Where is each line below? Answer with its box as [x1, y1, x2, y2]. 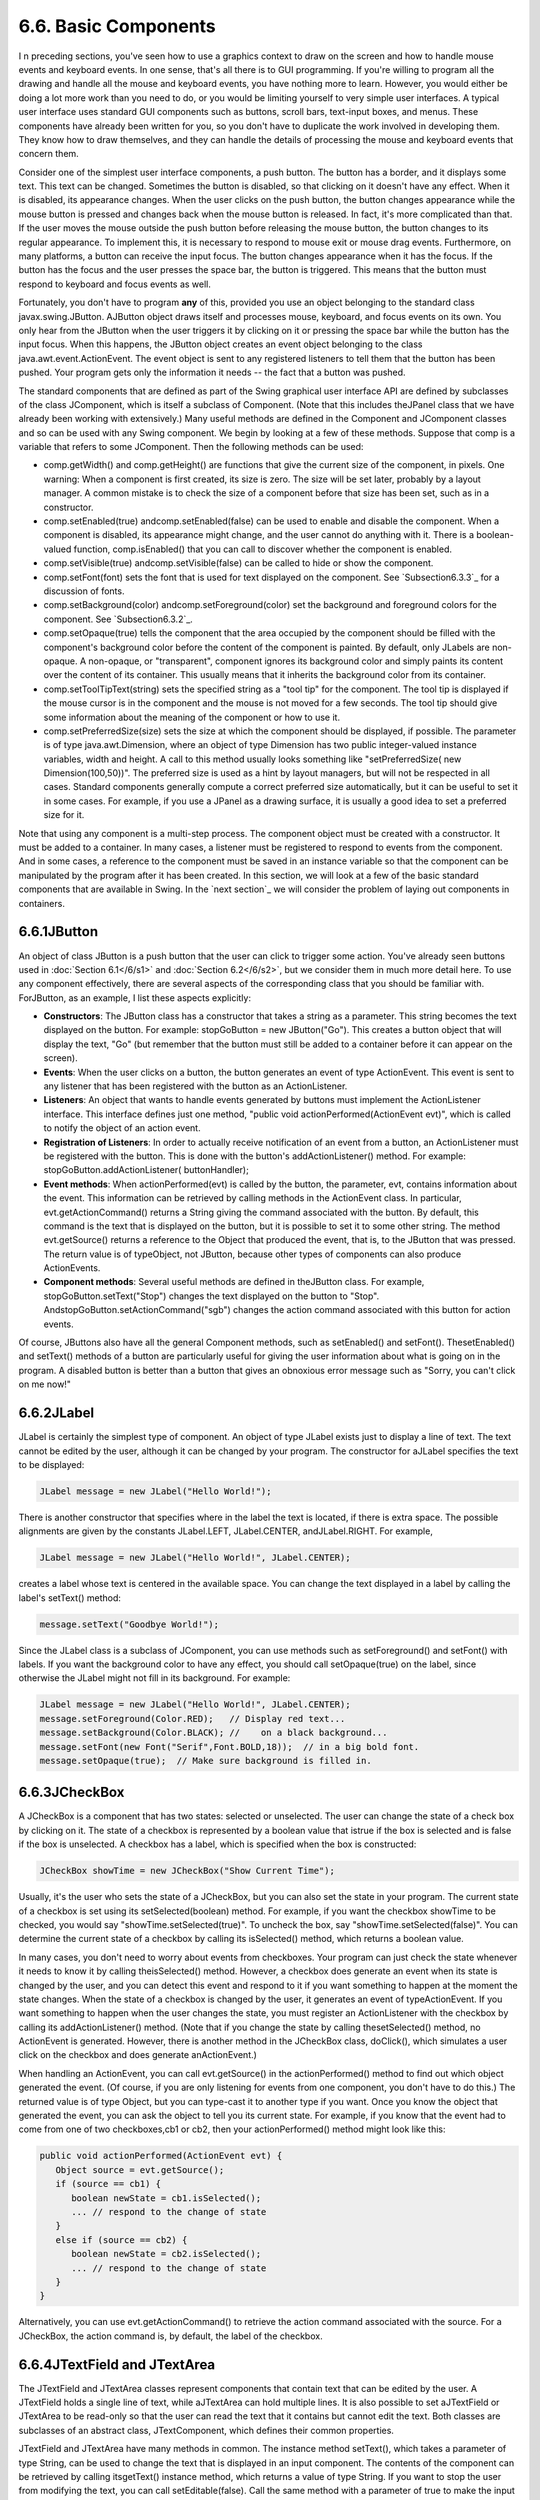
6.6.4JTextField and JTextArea [18, 2356, 216, 2373]
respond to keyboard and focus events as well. [18, 278, 212, 290]
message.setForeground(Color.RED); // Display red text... [39, 1713, 346, 1724]
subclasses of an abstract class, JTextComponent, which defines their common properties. [18, 2424, 395, 2436]
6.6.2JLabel [18, 1405, 95, 1422]
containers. [18, 897, 65, 909]
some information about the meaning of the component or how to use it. [43, 711, 340, 723]
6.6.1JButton [18, 923, 99, 940]
